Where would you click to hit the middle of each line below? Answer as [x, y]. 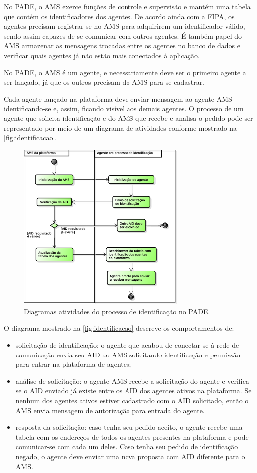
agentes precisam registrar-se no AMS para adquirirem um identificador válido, [125, 26]
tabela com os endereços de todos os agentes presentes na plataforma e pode [132, 436]
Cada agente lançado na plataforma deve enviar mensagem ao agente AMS [118, 98]
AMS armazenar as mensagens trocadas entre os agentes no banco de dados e [122, 46]
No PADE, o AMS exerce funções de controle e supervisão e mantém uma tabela [127, 6]
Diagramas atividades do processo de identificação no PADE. [117, 311]
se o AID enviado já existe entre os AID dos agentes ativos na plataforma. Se [133, 391]
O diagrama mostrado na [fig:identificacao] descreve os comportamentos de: [119, 328]
